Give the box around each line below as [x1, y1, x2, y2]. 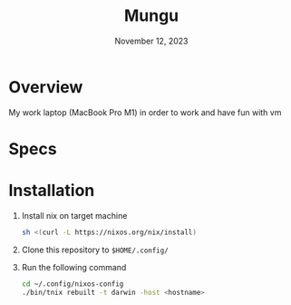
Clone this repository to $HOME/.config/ [21, 244, 169, 255]
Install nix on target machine [21, 210, 128, 221]
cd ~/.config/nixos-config [21, 279, 124, 289]
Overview [8, 76, 83, 97]
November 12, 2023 [114, 35, 189, 46]
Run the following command [21, 261, 127, 272]
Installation [8, 181, 95, 201]
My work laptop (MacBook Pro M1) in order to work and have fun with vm [8, 106, 282, 118]
